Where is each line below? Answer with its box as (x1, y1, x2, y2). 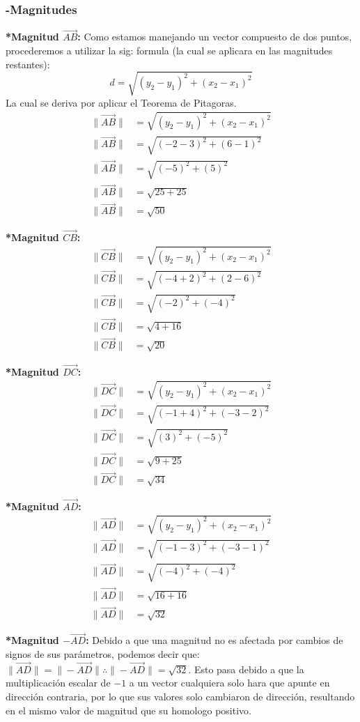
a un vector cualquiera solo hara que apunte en (129, 675, 330, 690)
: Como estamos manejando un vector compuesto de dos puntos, (77, 29, 352, 44)
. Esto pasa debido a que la (188, 661, 304, 676)
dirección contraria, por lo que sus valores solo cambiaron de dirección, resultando (6, 689, 355, 704)
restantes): (6, 56, 50, 71)
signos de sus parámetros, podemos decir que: (6, 647, 200, 661)
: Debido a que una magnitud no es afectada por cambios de (86, 633, 343, 647)
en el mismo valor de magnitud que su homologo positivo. (6, 702, 251, 717)
